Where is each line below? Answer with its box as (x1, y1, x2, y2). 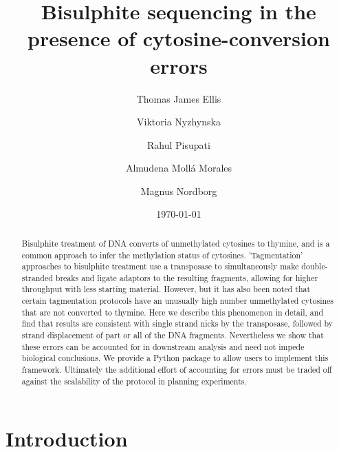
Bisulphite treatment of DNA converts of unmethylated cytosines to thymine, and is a (21, 237, 330, 249)
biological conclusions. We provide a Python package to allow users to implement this (21, 352, 329, 364)
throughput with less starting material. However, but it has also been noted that (21, 283, 311, 295)
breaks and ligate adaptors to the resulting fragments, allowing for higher (55, 271, 318, 283)
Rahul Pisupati (147, 137, 210, 152)
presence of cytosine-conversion (28, 24, 330, 52)
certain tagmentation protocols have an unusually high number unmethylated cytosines (21, 295, 334, 307)
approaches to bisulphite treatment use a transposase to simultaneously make (21, 260, 299, 272)
